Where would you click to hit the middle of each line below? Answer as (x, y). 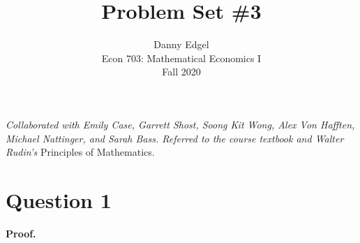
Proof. (21, 233)
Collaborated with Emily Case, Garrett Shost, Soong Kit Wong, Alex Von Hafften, (180, 124)
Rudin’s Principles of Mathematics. (80, 152)
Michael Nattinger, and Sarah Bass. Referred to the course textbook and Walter (175, 138)
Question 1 (59, 199)
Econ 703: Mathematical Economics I (181, 58)
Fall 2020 (181, 72)
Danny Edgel (181, 44)
